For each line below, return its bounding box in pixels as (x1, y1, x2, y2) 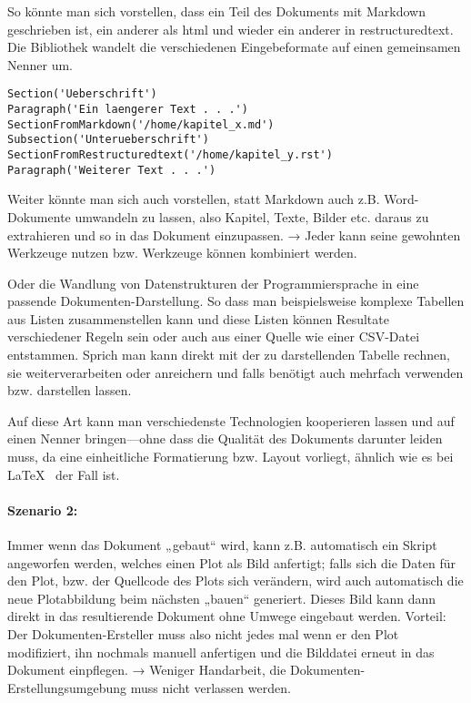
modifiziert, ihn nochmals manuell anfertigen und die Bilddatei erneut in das (7, 642, 435, 661)
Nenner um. (7, 55, 73, 74)
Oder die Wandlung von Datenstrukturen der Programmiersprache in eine (7, 273, 419, 292)
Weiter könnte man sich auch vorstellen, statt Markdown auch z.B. (7, 189, 380, 209)
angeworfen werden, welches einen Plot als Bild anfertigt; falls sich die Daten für (7, 553, 456, 572)
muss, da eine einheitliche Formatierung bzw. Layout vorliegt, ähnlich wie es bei (7, 447, 454, 466)
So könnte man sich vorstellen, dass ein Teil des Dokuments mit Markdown (7, 2, 426, 20)
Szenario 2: (7, 500, 78, 519)
